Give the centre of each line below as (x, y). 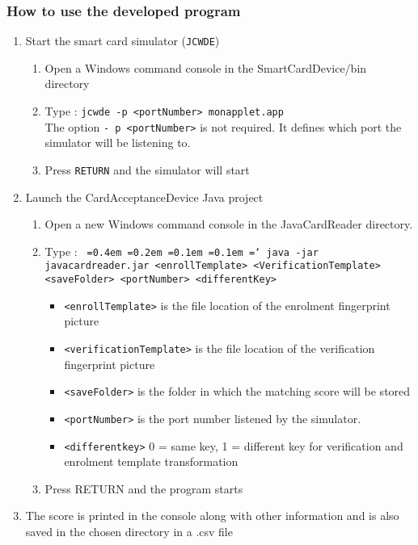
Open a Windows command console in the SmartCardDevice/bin (206, 67)
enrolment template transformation (151, 461)
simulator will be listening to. (118, 143)
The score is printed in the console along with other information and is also (212, 516)
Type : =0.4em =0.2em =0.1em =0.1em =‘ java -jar (182, 251)
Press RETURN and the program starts (144, 488)
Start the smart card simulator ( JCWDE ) (122, 41)
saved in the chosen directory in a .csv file (129, 532)
